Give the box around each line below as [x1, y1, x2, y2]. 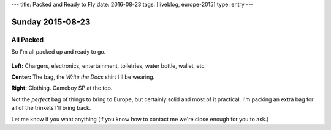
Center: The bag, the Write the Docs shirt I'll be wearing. [11, 73, 155, 81]
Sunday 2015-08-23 [11, 16, 91, 27]
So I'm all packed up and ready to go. [11, 48, 106, 56]
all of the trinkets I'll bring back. [11, 104, 91, 112]
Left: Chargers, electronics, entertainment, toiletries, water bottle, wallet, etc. [11, 62, 207, 70]
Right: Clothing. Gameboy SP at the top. [11, 84, 113, 92]
